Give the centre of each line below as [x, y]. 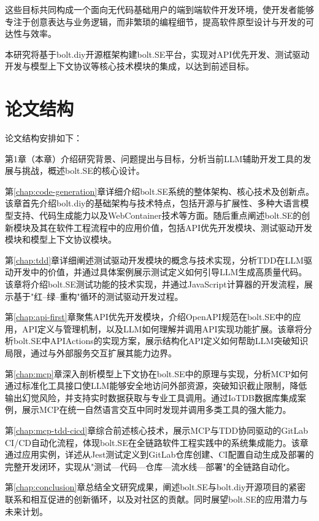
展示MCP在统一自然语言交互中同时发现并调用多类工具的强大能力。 [156, 409]
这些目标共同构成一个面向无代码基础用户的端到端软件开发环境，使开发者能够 [159, 9]
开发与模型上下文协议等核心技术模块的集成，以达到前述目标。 [129, 66]
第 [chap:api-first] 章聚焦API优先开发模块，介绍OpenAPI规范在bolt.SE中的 [149, 317]
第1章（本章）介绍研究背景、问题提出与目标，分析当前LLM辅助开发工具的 [154, 158]
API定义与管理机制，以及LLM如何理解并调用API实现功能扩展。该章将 [163, 328]
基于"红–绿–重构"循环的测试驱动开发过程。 [98, 296]
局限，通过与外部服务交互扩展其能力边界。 [91, 353]
